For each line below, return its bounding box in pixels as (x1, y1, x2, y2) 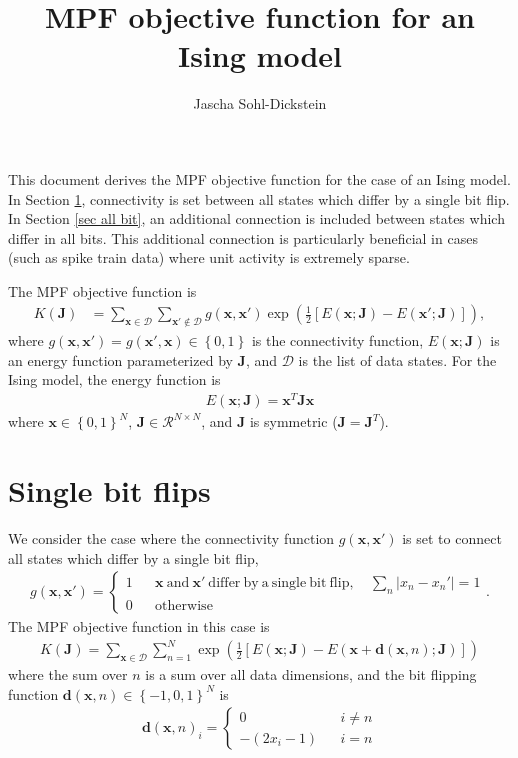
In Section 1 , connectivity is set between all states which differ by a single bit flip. (8, 188, 510, 209)
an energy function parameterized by (8, 349, 233, 370)
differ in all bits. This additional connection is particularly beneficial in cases (8, 227, 478, 248)
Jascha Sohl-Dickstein (193, 93, 327, 114)
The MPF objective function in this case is (8, 616, 270, 637)
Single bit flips (8, 469, 211, 510)
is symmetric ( (249, 411, 338, 432)
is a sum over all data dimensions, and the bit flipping (145, 664, 477, 685)
